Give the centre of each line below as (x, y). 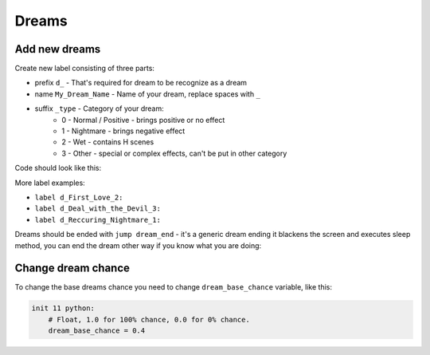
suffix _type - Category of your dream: (99, 108)
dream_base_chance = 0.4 (97, 331)
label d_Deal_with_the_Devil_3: (98, 209)
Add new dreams (58, 49)
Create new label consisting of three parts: (85, 69)
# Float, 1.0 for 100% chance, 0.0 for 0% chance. (149, 319)
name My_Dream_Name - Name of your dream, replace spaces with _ (147, 94)
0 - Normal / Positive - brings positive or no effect (143, 120)
